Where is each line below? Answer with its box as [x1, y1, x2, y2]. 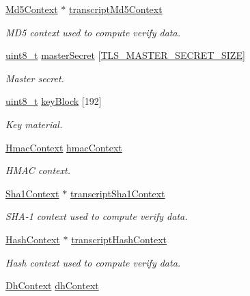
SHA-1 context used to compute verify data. [5, 209, 188, 223]
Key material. [5, 116, 63, 131]
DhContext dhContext [5, 278, 99, 293]
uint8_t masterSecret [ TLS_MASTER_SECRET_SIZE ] [5, 48, 245, 62]
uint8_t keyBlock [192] [5, 94, 102, 108]
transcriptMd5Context [68, 2, 163, 16]
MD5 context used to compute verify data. [5, 25, 180, 39]
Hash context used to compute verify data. [5, 255, 181, 269]
